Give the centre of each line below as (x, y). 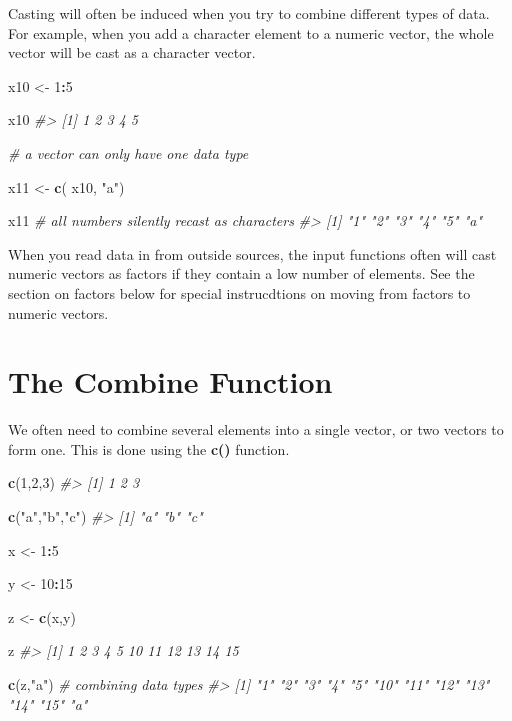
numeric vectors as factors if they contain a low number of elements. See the (241, 273)
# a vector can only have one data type (128, 152)
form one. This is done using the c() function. (149, 448)
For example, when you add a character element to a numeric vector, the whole (251, 32)
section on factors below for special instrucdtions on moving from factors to (239, 292)
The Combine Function (170, 381)
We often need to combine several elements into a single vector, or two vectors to (256, 429)
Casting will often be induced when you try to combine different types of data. (249, 13)
